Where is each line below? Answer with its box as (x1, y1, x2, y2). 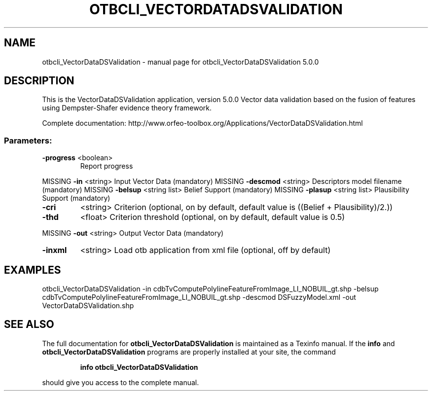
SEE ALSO (4, 318, 54, 331)
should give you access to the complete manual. (42, 378, 199, 387)
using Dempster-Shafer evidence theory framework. (42, 104, 212, 112)
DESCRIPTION (4, 74, 74, 87)
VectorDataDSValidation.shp (42, 301, 134, 310)
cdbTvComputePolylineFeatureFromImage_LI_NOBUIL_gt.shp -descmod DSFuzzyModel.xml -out (42, 293, 356, 302)
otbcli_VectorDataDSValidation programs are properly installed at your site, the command (42, 347, 336, 356)
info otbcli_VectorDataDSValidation (80, 362, 198, 371)
